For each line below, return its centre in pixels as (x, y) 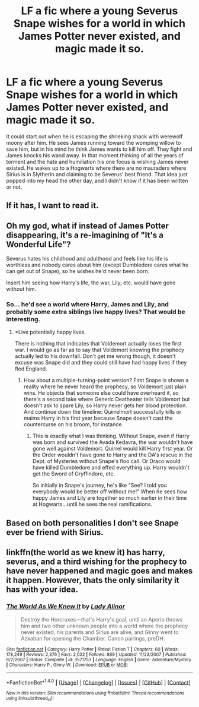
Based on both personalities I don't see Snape (92, 523)
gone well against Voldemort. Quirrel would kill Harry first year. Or (113, 449)
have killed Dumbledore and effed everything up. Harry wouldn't (111, 468)
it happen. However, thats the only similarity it (93, 580)
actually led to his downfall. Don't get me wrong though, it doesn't (95, 356)
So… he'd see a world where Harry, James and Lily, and (87, 305)
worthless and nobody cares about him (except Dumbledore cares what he (97, 265)
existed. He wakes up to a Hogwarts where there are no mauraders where (96, 168)
